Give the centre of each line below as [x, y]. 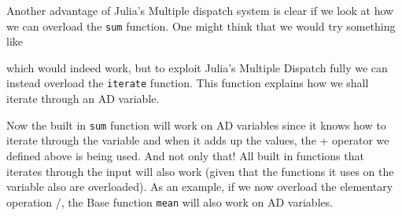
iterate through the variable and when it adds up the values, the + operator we [198, 140]
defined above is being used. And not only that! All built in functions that [185, 155]
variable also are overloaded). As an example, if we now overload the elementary [200, 187]
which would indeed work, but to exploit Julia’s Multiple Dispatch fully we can [197, 67]
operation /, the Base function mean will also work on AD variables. [170, 201]
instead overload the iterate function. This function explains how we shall [188, 83]
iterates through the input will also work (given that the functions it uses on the [200, 171]
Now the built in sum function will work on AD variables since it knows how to [196, 124]
